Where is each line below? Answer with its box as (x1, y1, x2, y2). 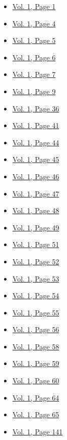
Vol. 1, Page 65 (12, 409, 59, 420)
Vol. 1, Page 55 (12, 307, 59, 317)
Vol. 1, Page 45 (12, 154, 59, 165)
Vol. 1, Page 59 (12, 358, 59, 369)
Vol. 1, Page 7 (12, 69, 56, 79)
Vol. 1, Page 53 (12, 273, 59, 284)
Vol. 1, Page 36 (12, 103, 59, 113)
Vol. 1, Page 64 (12, 392, 59, 403)
